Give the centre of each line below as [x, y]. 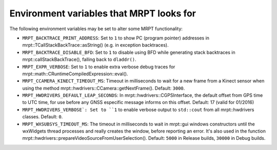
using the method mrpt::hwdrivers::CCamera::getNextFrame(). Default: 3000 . [104, 88]
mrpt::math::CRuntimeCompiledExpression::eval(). [75, 74]
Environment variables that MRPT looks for [103, 13]
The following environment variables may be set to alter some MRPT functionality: [96, 29]
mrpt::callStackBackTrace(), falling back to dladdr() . [79, 59]
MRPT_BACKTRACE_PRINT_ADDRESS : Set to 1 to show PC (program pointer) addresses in [116, 38]
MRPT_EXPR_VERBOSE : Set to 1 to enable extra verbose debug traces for [99, 67]
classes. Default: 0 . [43, 117]
